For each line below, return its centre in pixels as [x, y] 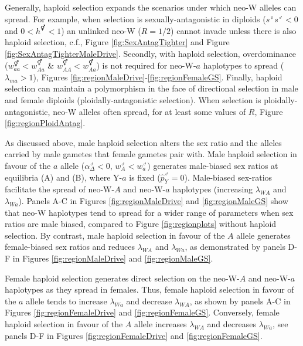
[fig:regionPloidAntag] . [45, 123]
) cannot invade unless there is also [234, 30]
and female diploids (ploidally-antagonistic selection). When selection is [133, 100]
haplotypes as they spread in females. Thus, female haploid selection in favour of [149, 289]
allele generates [263, 235]
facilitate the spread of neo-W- [60, 189]
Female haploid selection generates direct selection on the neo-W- [122, 278]
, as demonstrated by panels [235, 247]
